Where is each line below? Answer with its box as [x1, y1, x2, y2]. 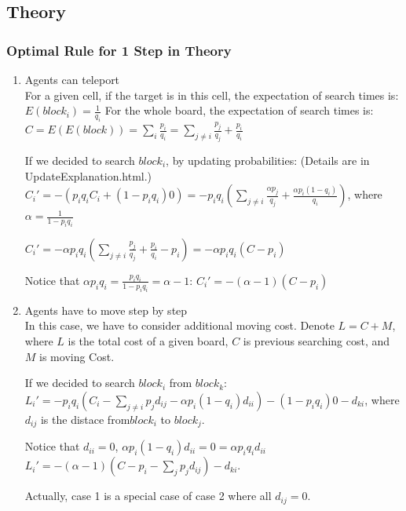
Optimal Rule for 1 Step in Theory [6, 40, 232, 60]
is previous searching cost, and [243, 332, 390, 349]
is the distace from [40, 411, 130, 427]
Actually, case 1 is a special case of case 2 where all [24, 487, 272, 504]
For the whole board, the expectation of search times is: [104, 102, 374, 119]
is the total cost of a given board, [68, 332, 229, 349]
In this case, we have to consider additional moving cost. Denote [24, 317, 335, 334]
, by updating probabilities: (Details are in [166, 152, 370, 169]
